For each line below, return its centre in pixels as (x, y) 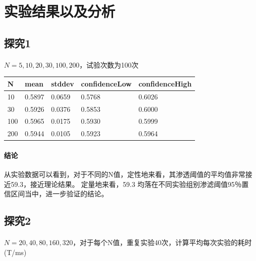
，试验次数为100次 (109, 64)
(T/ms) (15, 252)
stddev (63, 83)
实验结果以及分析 (60, 11)
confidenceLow (106, 83)
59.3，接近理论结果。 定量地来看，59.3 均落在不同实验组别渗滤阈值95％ (126, 184)
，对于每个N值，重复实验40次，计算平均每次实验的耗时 (162, 242)
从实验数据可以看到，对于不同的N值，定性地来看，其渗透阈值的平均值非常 (125, 174)
